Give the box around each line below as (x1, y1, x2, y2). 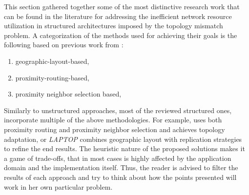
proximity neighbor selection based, (15, 89, 122, 99)
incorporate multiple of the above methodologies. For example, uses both (4, 115, 222, 125)
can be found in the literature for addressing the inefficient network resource (4, 11, 232, 21)
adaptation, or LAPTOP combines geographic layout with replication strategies (4, 134, 242, 144)
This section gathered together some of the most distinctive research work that (4, 1, 240, 11)
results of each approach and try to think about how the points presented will (4, 172, 237, 182)
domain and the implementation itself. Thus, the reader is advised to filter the (4, 162, 238, 173)
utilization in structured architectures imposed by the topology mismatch (4, 20, 223, 31)
